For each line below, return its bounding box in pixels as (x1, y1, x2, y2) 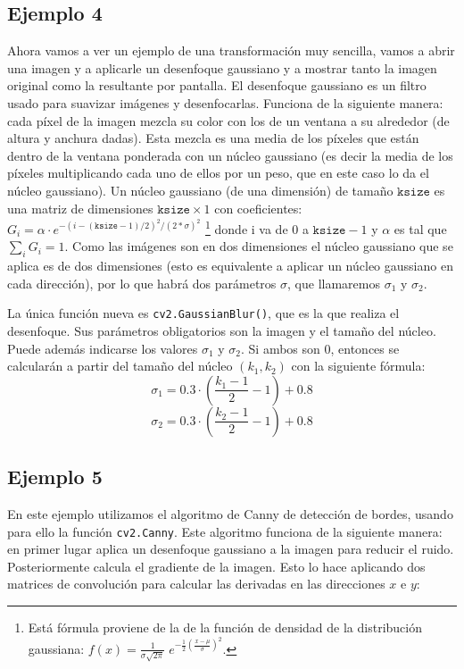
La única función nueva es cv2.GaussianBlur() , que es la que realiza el (7, 304, 400, 322)
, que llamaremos (287, 273, 380, 292)
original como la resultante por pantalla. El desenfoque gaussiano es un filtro (7, 76, 427, 95)
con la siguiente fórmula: (291, 356, 426, 375)
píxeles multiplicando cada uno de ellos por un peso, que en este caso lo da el (7, 163, 429, 182)
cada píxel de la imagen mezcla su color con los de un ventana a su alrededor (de (7, 111, 450, 130)
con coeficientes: (214, 198, 302, 217)
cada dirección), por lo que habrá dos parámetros (7, 273, 277, 292)
